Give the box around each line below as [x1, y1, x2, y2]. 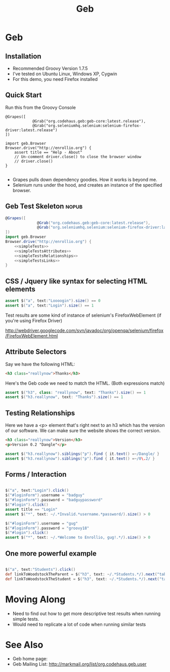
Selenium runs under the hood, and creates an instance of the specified [12, 181, 162, 188]
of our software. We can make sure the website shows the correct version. [5, 427, 161, 434]
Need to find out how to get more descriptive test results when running [12, 610, 161, 617]
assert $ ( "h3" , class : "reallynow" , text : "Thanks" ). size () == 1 [5, 390, 146, 395]
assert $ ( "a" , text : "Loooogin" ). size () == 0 [5, 298, 101, 303]
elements [5, 285, 35, 293]
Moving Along [5, 593, 66, 605]
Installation [5, 52, 41, 60]
